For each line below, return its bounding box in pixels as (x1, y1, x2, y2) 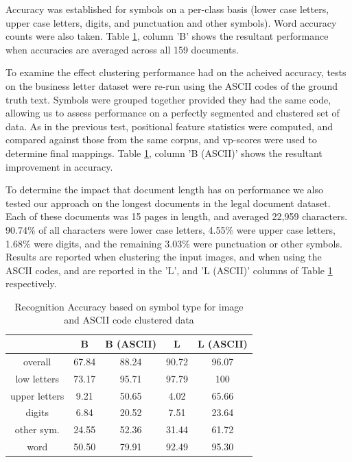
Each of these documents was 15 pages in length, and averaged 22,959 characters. (5, 209, 348, 223)
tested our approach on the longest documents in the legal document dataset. (5, 195, 331, 210)
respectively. (5, 276, 57, 291)
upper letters (10, 388, 64, 402)
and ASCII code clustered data (64, 313, 194, 327)
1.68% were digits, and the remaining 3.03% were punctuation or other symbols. (5, 236, 342, 250)
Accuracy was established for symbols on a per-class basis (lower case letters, (5, 2, 329, 16)
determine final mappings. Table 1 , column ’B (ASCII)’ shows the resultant (5, 145, 322, 160)
